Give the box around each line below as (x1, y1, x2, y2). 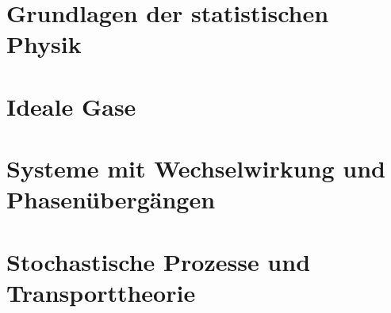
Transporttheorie (6, 276, 196, 308)
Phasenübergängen (6, 183, 216, 216)
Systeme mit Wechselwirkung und (6, 152, 385, 185)
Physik (6, 28, 82, 60)
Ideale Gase (6, 90, 136, 122)
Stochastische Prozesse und (6, 245, 311, 277)
